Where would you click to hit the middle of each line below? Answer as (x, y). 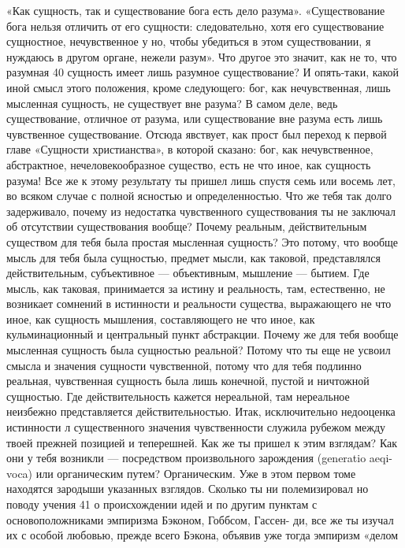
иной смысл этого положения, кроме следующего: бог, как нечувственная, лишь (199, 87)
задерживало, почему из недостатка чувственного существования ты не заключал (201, 211)
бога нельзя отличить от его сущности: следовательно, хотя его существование (195, 26)
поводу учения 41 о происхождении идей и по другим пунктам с (162, 504)
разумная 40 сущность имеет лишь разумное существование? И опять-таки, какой (203, 72)
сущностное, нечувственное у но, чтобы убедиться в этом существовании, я (189, 41)
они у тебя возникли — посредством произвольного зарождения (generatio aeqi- (200, 458)
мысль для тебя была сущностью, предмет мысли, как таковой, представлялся (193, 257)
